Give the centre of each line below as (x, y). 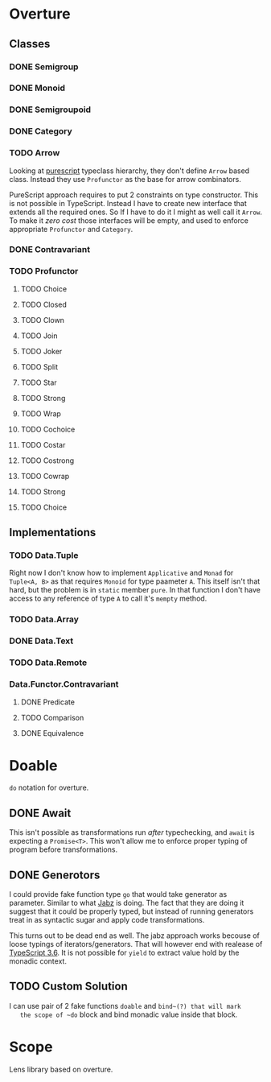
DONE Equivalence (52, 733)
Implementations (53, 533)
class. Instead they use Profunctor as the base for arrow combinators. (125, 179)
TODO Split (39, 366)
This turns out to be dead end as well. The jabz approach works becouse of (135, 935)
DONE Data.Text (41, 641)
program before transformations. (64, 849)
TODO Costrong (47, 460)
